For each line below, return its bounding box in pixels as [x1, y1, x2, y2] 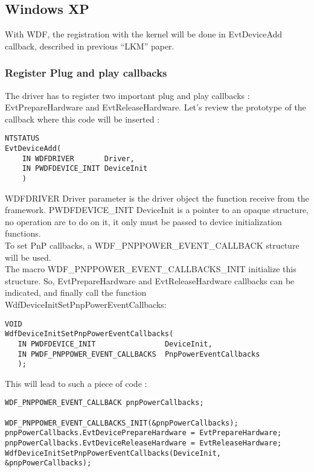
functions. [5, 227, 41, 240]
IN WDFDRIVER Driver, [22, 154, 135, 163]
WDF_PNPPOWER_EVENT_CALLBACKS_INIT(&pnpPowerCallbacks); [5, 418, 239, 427]
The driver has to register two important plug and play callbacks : [5, 89, 250, 101]
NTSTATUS [5, 134, 40, 143]
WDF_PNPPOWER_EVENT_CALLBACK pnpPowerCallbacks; [5, 398, 204, 407]
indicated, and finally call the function [5, 286, 147, 299]
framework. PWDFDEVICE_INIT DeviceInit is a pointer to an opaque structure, [5, 203, 309, 216]
